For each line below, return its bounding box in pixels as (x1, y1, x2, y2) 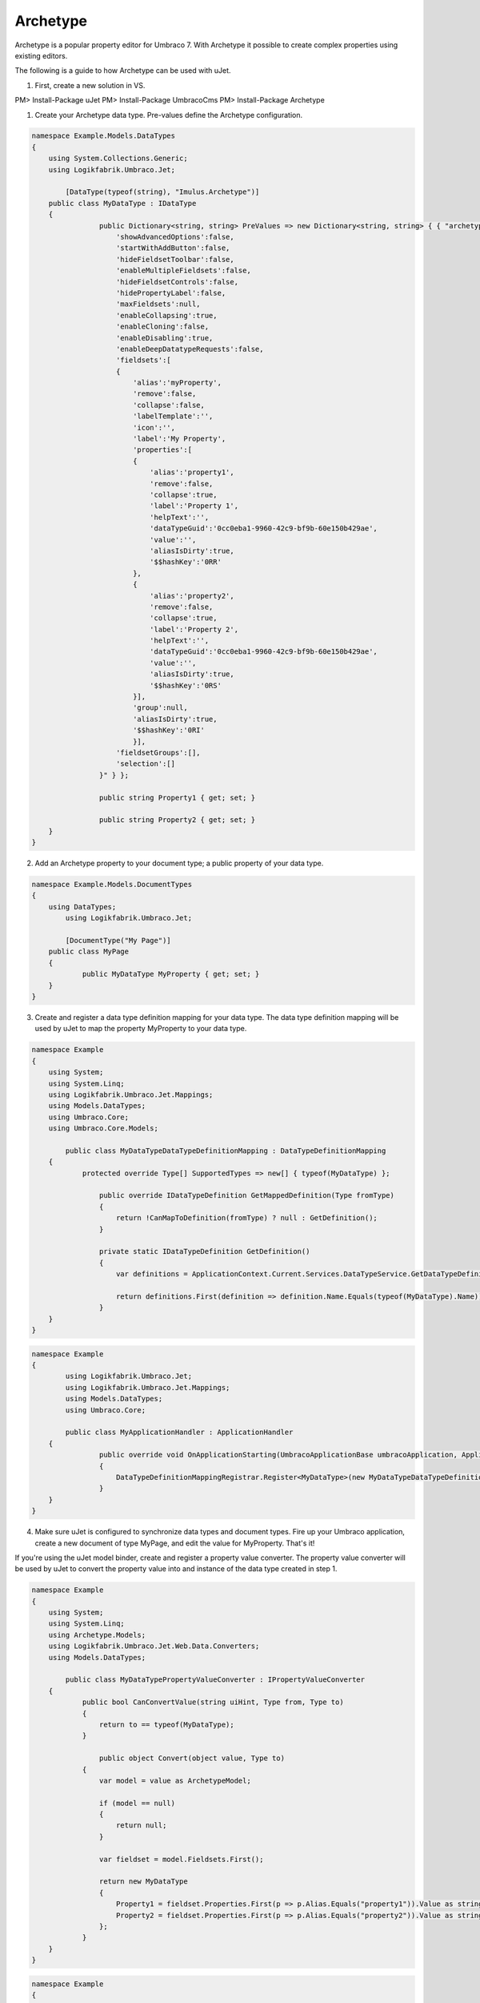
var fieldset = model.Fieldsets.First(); (98, 1855, 264, 1864)
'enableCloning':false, (116, 322, 210, 332)
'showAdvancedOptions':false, (116, 232, 235, 241)
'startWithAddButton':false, (116, 244, 230, 252)
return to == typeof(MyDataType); (98, 1719, 235, 1729)
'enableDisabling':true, (116, 333, 214, 342)
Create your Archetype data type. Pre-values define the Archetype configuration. (34, 110, 303, 119)
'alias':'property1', (149, 468, 235, 477)
